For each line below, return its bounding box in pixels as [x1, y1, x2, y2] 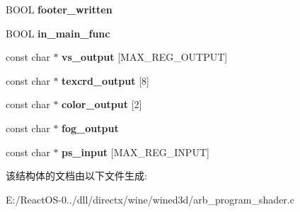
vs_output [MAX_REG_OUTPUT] [62, 49, 228, 64]
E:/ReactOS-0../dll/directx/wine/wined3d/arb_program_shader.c [6, 192, 294, 206]
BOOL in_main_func [6, 25, 110, 40]
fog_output [62, 120, 119, 135]
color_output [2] [62, 97, 142, 112]
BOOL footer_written [6, 2, 112, 16]
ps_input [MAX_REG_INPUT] [62, 144, 209, 159]
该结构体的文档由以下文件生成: [6, 168, 147, 183]
